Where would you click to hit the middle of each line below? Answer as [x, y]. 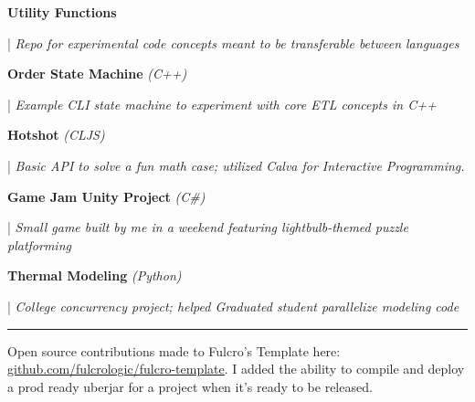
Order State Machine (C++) [97, 74]
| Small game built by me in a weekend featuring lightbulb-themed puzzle [208, 227]
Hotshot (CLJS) [56, 135]
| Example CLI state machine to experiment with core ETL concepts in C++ [222, 104]
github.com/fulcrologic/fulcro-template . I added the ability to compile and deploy [236, 369]
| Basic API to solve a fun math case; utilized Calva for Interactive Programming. [236, 165]
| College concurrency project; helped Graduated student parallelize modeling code [233, 306]
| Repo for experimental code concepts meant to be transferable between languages [233, 42]
